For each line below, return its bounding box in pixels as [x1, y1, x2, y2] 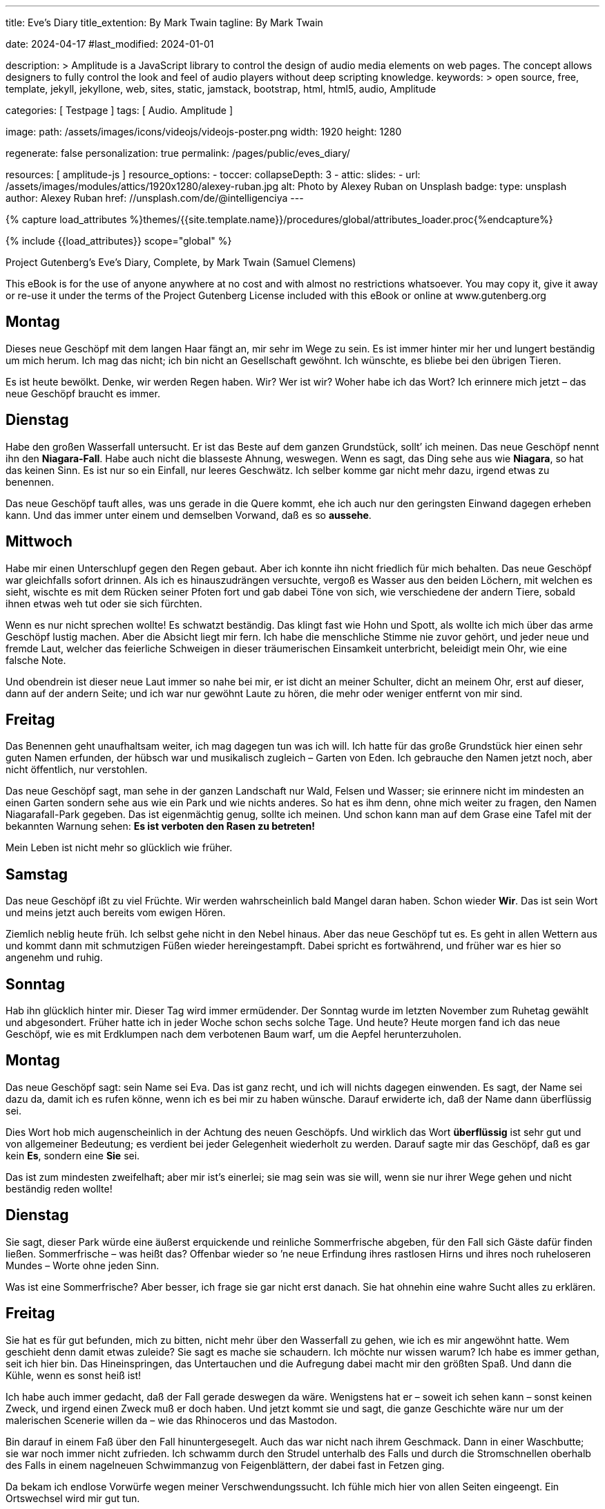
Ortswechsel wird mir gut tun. [6, 1492, 140, 1504]
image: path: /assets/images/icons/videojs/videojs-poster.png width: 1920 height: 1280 [6, 126, 402, 137]
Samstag [6, 865, 68, 883]
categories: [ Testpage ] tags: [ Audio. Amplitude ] [6, 104, 233, 116]
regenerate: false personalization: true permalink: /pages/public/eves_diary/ [6, 147, 350, 159]
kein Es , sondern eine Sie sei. [6, 1149, 140, 1161]
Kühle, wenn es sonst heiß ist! [6, 1369, 142, 1381]
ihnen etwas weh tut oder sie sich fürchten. [6, 597, 202, 609]
